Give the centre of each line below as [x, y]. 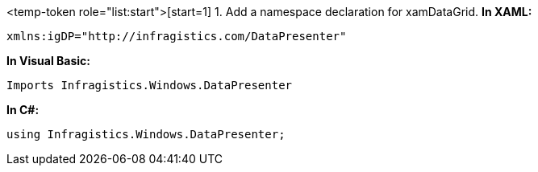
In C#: [23, 110]
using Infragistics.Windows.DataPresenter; [146, 134]
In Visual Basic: [48, 61]
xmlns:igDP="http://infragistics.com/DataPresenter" [177, 36]
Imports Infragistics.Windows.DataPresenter [150, 85]
